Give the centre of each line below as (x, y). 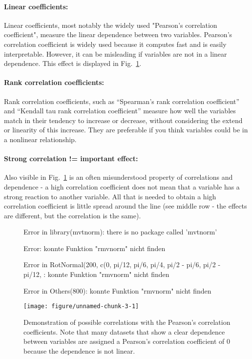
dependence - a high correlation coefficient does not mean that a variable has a (122, 186)
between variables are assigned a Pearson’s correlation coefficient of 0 (127, 341)
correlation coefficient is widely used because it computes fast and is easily (115, 44)
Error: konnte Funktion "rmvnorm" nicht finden (94, 248)
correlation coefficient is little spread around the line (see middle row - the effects (126, 206)
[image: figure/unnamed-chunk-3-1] (81, 306)
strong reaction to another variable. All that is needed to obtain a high (110, 196)
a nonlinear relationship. (40, 139)
